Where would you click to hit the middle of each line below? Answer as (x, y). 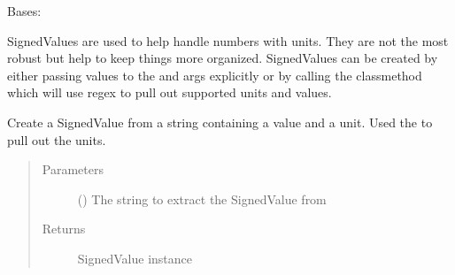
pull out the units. (57, 139)
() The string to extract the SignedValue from (202, 199)
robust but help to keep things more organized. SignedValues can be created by (223, 58)
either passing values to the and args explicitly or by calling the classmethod (215, 75)
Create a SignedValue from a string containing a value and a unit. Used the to (220, 122)
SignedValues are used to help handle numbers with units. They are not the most (228, 40)
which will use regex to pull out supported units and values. (170, 92)
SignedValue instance (135, 258)
